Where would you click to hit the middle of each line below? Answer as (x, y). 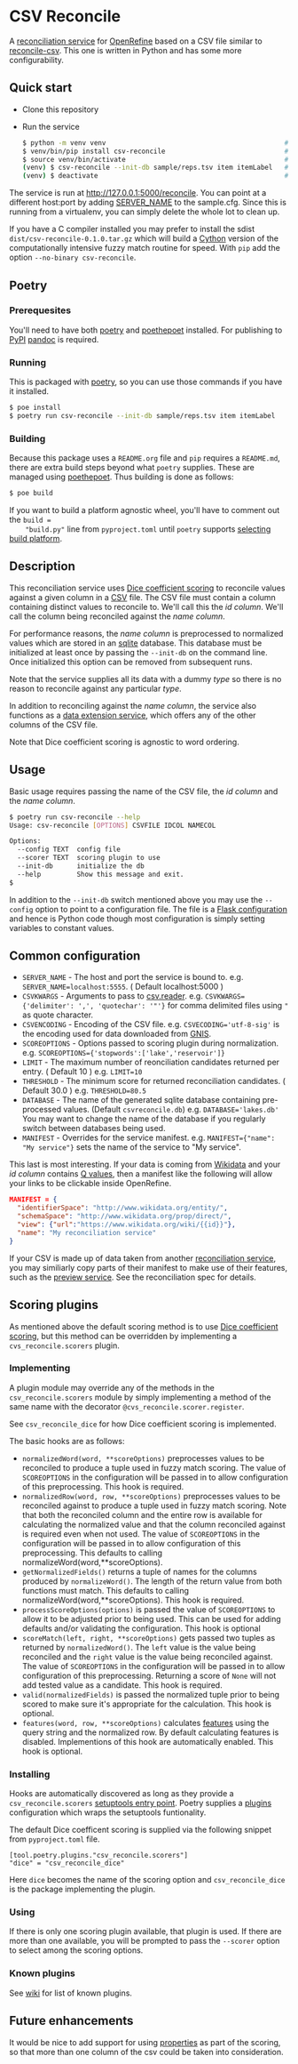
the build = (30, 520)
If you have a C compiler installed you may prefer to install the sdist (132, 229)
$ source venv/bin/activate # (155, 159)
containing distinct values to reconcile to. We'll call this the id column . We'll (146, 606)
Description (42, 566)
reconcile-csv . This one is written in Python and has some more (125, 50)
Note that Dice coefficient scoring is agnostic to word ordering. (124, 742)
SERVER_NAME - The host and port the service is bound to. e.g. (133, 977)
